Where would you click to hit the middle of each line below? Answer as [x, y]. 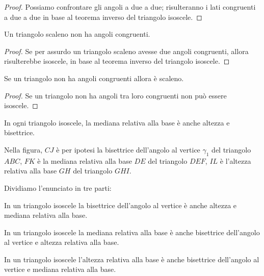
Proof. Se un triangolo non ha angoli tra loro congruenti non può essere [115, 95]
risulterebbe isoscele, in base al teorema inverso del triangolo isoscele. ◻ [117, 61]
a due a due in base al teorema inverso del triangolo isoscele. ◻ [103, 17]
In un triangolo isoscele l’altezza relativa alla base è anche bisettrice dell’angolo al [132, 259]
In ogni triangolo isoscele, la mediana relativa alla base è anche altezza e [117, 122]
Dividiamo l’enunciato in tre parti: [58, 187]
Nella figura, [23, 149]
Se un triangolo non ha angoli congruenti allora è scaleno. [94, 78]
